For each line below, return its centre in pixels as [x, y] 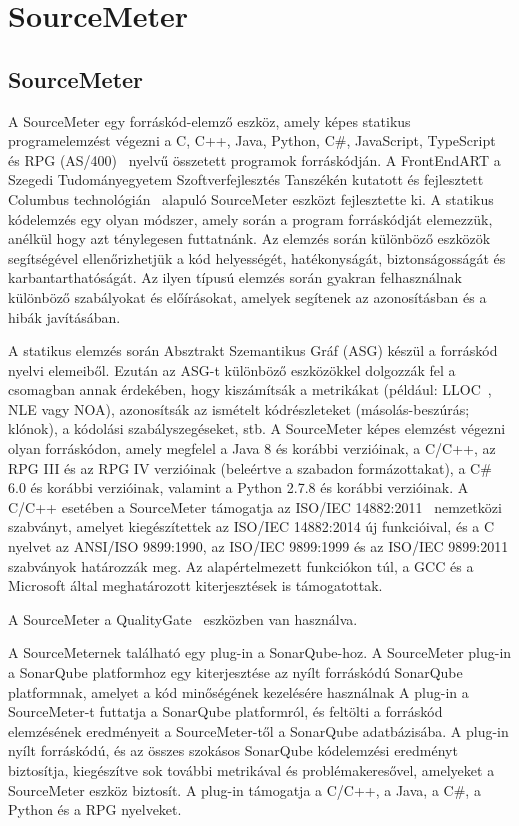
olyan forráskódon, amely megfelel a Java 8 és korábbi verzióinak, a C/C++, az [252, 448]
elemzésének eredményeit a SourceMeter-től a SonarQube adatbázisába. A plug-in [258, 730]
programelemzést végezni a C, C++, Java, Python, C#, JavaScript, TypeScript [252, 140]
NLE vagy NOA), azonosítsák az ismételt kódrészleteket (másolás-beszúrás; [239, 408]
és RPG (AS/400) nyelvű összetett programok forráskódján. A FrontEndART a [254, 159]
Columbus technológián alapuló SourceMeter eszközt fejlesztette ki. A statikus [251, 198]
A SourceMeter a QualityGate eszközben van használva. [183, 618]
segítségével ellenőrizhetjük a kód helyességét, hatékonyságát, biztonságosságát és [257, 257]
